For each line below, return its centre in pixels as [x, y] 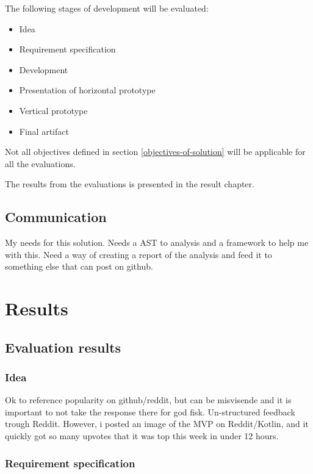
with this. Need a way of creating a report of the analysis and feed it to [139, 254]
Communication [56, 217]
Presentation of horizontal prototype [87, 90]
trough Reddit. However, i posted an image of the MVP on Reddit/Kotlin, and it [157, 424]
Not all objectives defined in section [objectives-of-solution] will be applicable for [155, 152]
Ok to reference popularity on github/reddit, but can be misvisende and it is [148, 400]
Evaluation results [63, 347]
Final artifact [44, 131]
